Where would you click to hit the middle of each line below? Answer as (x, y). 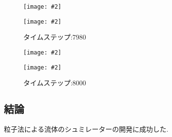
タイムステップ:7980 (55, 37)
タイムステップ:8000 (55, 83)
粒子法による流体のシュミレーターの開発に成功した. (86, 129)
